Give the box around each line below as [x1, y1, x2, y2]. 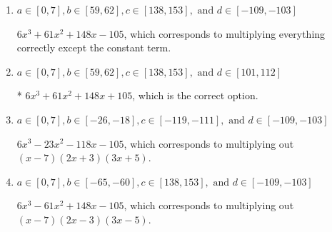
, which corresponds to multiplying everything [124, 26, 326, 41]
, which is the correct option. [132, 88, 258, 103]
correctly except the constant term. [16, 40, 171, 55]
